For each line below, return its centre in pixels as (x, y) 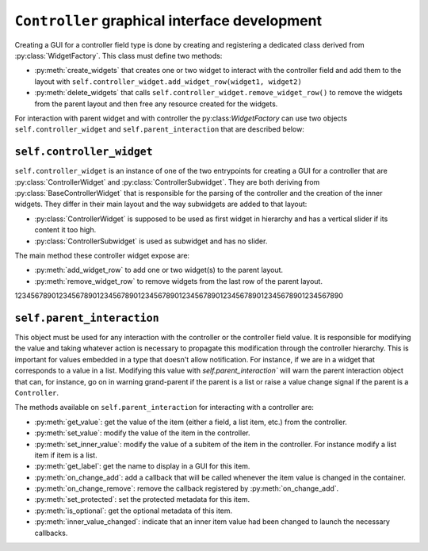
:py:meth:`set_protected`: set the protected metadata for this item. (142, 499)
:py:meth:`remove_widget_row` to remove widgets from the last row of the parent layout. (178, 281)
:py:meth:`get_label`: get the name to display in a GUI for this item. (142, 466)
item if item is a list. (66, 455)
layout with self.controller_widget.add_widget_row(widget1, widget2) (168, 81)
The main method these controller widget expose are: (102, 255)
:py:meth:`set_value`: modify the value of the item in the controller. (142, 433)
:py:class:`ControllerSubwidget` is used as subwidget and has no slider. (151, 241)
